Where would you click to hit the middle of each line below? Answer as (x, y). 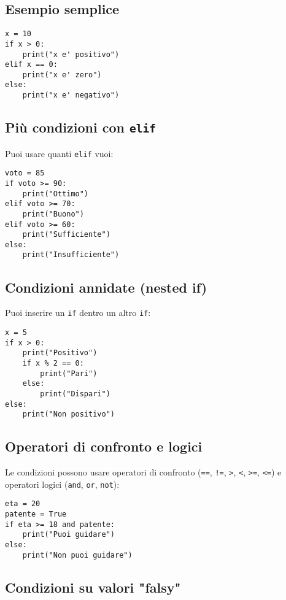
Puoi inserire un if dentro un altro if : (78, 313)
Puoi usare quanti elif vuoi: (59, 153)
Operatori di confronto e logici (104, 446)
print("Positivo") (60, 353)
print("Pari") (69, 373)
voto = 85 (25, 173)
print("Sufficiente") (66, 235)
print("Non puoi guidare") (77, 555)
